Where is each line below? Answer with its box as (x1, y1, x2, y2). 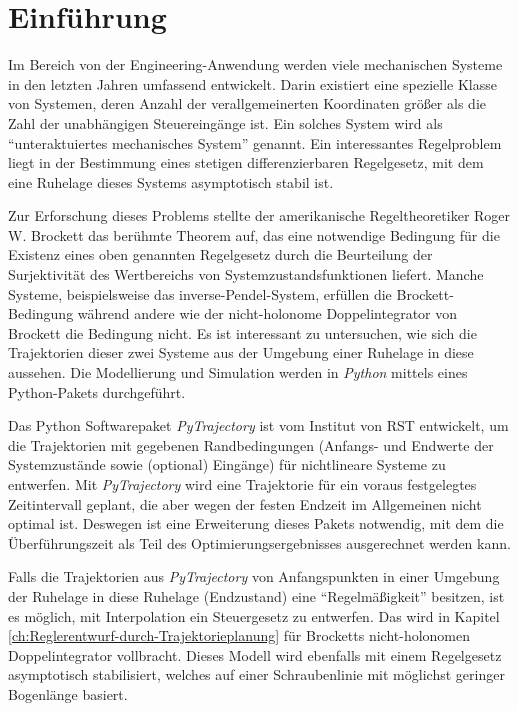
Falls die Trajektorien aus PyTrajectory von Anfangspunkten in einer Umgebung (8, 566, 500, 587)
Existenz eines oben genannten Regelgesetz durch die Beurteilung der (8, 244, 433, 265)
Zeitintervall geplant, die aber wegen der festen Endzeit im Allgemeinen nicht (8, 493, 482, 514)
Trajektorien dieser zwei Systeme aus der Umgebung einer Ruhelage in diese (8, 342, 474, 363)
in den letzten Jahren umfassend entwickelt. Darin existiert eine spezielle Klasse (8, 73, 497, 94)
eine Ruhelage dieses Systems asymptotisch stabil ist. (8, 171, 334, 192)
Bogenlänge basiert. (8, 683, 128, 704)
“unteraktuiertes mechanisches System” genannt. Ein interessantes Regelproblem (8, 132, 502, 153)
